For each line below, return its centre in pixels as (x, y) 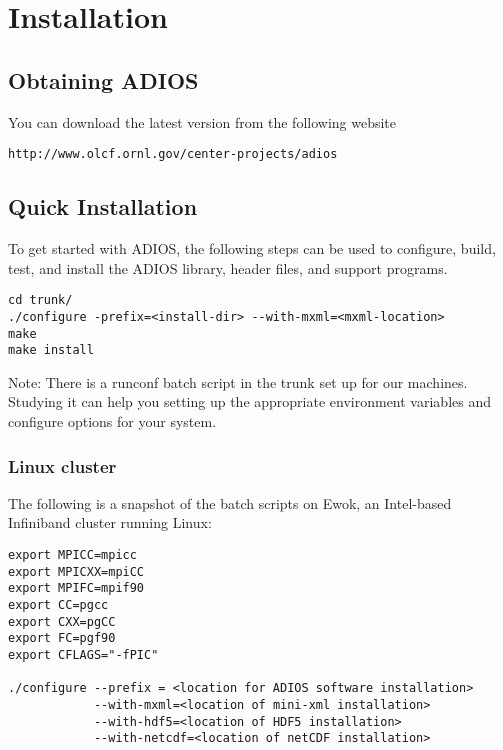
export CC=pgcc (58, 605)
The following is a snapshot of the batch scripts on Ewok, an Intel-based (230, 502)
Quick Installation (103, 206)
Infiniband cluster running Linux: (110, 522)
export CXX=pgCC (62, 621)
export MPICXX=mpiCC (76, 571)
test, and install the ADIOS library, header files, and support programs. (228, 267)
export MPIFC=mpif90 (76, 588)
